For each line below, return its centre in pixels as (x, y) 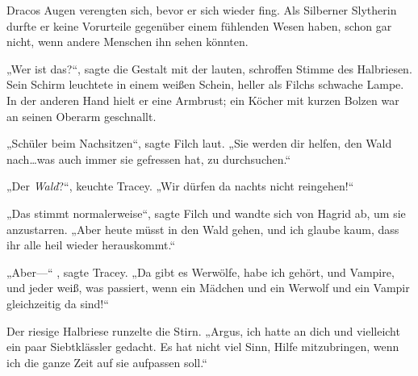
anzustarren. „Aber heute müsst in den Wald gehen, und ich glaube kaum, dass (203, 229)
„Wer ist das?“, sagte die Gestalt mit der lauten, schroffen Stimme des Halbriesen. (209, 68)
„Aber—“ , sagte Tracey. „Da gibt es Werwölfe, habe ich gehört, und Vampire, (201, 272)
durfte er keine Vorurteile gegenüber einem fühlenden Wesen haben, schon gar (199, 25)
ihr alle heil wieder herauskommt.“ (91, 245)
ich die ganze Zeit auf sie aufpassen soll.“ (107, 362)
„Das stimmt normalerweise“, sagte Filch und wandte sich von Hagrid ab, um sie (206, 213)
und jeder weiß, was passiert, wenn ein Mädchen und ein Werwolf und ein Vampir (208, 288)
